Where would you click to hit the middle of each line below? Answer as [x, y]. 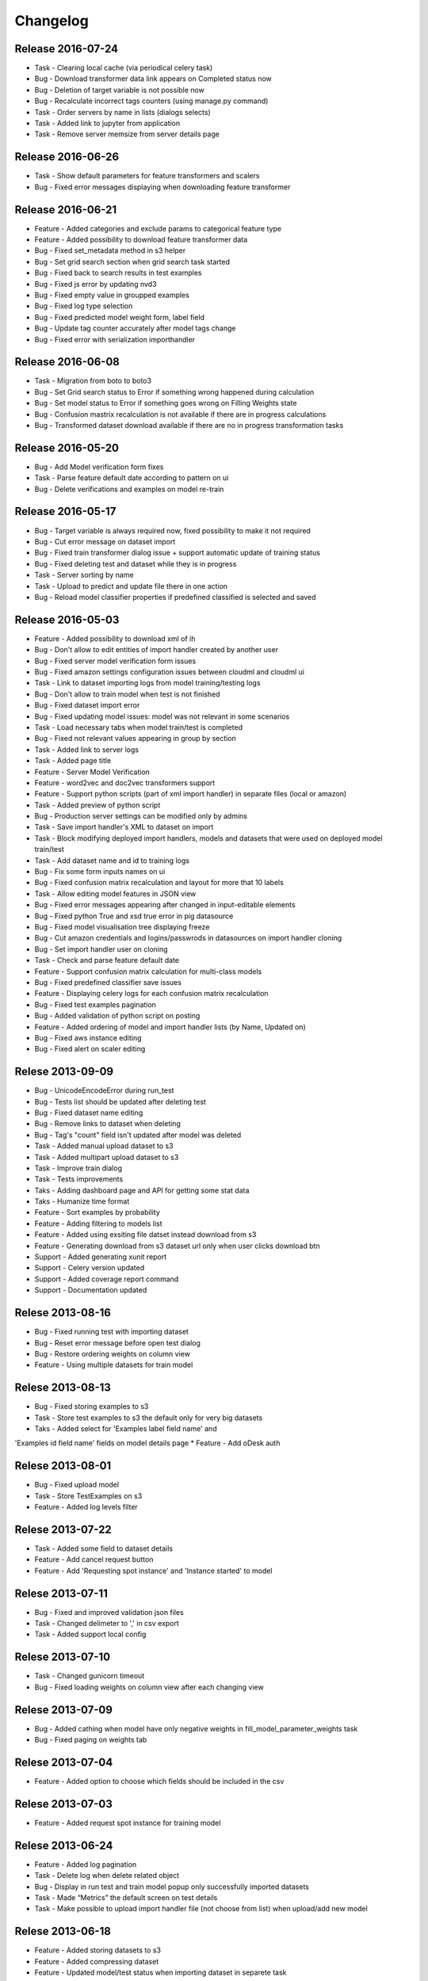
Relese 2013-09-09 [64, 1072]
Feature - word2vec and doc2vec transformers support [125, 782]
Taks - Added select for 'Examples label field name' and [126, 1428]
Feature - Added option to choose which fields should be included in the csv [159, 1781]
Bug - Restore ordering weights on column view [112, 1353]
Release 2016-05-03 [67, 619]
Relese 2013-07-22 [63, 1529]
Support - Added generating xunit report [101, 1257]
